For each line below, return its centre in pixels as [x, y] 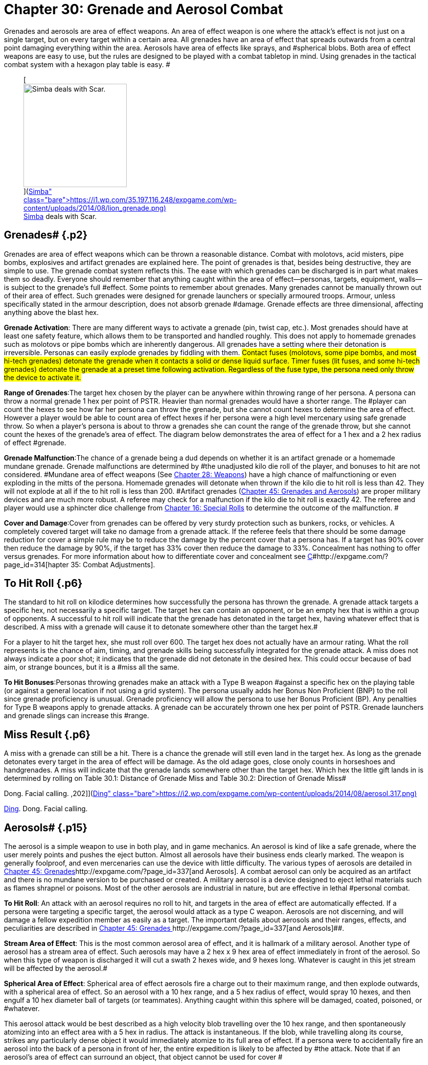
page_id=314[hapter [36, 564]
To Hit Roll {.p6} [43, 583]
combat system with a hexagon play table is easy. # [87, 64]
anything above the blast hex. [51, 312]
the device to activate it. [43, 377]
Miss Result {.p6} [47, 734]
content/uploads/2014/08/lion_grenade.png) [95, 208]
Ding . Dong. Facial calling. [46, 809]
